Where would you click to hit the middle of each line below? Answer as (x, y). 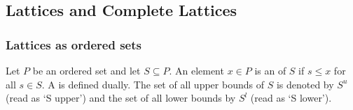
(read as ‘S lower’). (291, 98)
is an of (270, 70)
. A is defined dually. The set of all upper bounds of (153, 84)
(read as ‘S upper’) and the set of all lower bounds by (121, 98)
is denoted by (305, 84)
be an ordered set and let (86, 70)
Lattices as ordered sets (74, 44)
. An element (196, 70)
